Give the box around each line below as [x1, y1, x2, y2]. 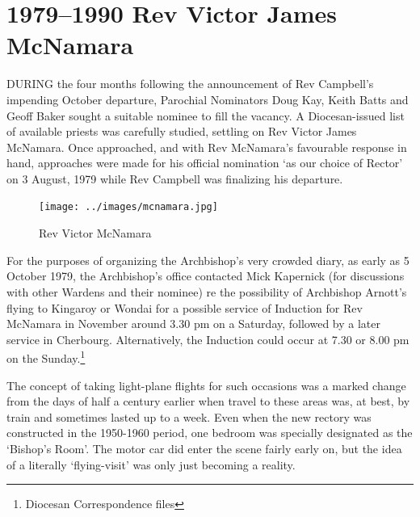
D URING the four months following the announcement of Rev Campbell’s [6, 75, 374, 92]
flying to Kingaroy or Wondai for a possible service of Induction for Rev [6, 299, 363, 316]
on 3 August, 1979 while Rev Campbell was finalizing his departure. [6, 170, 343, 187]
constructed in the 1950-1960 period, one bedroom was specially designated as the [6, 424, 413, 441]
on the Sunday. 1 [6, 347, 86, 366]
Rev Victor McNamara [39, 225, 152, 242]
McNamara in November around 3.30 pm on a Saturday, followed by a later [6, 315, 380, 332]
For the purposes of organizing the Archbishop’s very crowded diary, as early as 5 [6, 251, 409, 268]
